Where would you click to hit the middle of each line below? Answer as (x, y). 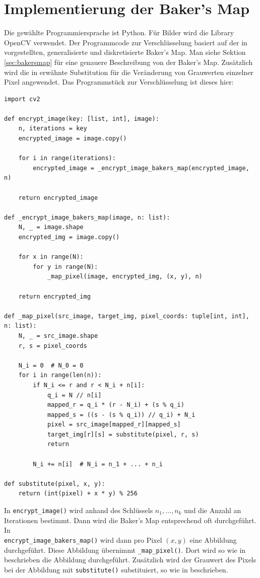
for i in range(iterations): (67, 158)
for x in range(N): (51, 257)
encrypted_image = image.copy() (73, 139)
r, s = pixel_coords (53, 346)
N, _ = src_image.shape (58, 336)
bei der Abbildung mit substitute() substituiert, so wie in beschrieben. (116, 569)
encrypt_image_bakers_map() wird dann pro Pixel (83, 539)
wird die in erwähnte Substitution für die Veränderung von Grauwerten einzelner (129, 72)
